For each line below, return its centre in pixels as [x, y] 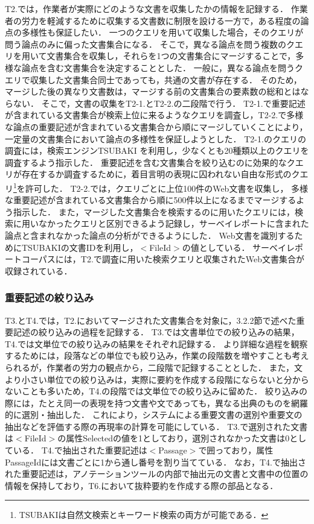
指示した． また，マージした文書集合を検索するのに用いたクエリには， [154, 211]
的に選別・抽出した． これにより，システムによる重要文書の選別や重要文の [154, 415]
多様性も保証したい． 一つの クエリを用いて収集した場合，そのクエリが [162, 32]
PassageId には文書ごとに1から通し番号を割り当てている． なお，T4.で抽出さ [155, 462]
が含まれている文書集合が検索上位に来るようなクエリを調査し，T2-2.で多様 [154, 115]
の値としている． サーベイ [234, 247]
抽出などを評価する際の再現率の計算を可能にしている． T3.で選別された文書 [156, 426]
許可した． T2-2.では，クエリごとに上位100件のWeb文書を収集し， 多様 [167, 188]
